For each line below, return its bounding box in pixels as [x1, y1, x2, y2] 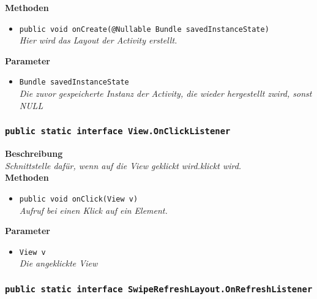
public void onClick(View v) [19, 194, 138, 203]
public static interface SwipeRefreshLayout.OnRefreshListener [5, 284, 313, 294]
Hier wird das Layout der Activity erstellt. [19, 34, 177, 47]
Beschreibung [5, 147, 63, 160]
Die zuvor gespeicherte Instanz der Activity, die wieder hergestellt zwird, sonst [19, 87, 312, 100]
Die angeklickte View [19, 257, 98, 270]
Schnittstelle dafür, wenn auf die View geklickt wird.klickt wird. [5, 159, 242, 172]
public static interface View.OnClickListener [5, 126, 231, 137]
